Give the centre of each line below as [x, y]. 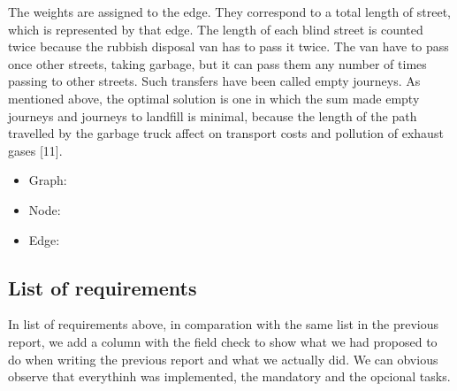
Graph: [48, 180]
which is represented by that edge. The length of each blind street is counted [216, 29]
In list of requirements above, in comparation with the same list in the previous [224, 324]
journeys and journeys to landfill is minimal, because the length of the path [213, 115]
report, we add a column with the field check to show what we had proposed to [223, 341]
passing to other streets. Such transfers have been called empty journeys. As [214, 81]
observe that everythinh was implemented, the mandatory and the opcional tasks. [229, 376]
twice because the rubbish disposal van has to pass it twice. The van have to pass [228, 46]
